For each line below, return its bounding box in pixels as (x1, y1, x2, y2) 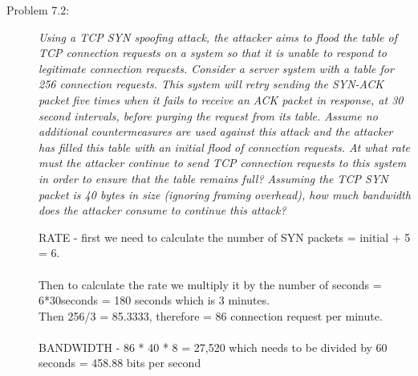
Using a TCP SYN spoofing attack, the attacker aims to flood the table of (39, 28, 397, 45)
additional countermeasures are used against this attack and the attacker (39, 123, 393, 140)
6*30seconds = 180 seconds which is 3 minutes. (39, 292, 270, 309)
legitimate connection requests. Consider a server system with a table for (39, 59, 394, 76)
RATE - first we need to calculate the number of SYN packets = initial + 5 (39, 228, 411, 245)
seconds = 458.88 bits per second (39, 354, 201, 371)
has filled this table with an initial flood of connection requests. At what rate (39, 138, 411, 155)
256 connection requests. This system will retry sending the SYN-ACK (39, 76, 384, 92)
